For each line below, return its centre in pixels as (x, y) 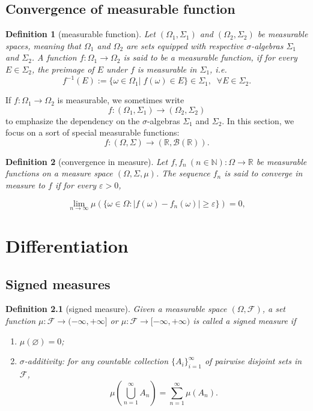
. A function (54, 57)
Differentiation (67, 246)
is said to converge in (263, 173)
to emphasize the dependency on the (73, 120)
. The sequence (183, 173)
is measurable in (167, 69)
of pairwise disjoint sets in (253, 361)
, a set (274, 309)
